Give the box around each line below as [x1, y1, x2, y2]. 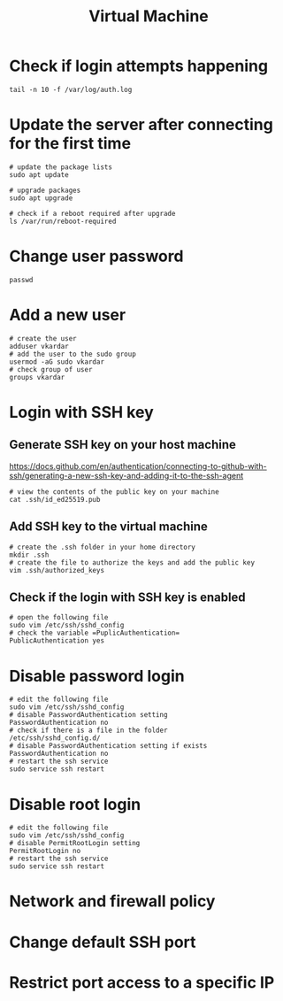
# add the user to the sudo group [9, 350, 137, 358]
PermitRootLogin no [9, 847, 81, 856]
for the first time [9, 134, 131, 154]
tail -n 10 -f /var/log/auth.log [9, 85, 133, 94]
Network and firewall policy [9, 891, 216, 912]
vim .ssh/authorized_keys [9, 566, 104, 574]
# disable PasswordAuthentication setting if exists [9, 742, 208, 751]
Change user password [9, 246, 184, 266]
